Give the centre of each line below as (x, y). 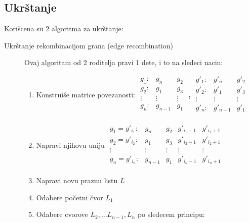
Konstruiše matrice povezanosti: (86, 94)
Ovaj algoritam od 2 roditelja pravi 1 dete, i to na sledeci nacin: (124, 62)
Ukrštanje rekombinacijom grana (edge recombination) (89, 45)
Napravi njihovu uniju (70, 145)
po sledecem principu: (171, 214)
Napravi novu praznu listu (77, 180)
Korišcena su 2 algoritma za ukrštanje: (64, 29)
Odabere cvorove (62, 214)
